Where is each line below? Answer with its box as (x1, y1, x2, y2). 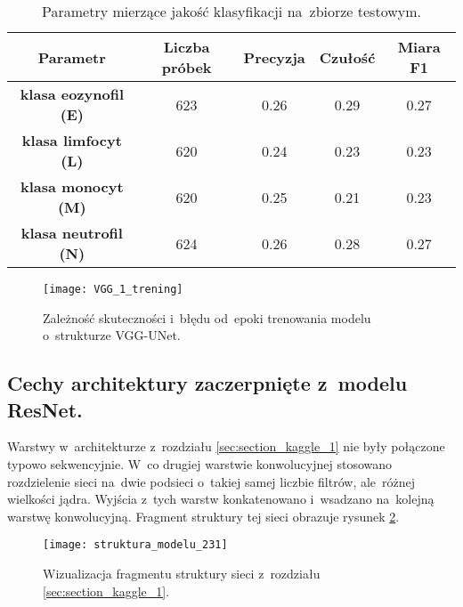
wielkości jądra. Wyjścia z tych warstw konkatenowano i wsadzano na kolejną (7, 490, 435, 508)
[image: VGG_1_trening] (43, 283, 183, 295)
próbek (161, 57, 212, 77)
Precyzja (243, 46, 305, 68)
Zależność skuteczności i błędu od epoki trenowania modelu (43, 308, 371, 327)
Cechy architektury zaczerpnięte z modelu (7, 369, 408, 397)
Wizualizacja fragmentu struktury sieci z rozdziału (43, 564, 321, 583)
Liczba (163, 36, 210, 57)
